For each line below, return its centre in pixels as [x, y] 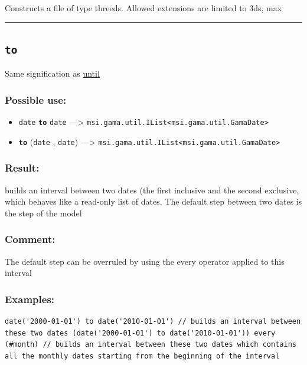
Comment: [30, 239]
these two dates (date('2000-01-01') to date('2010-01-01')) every [140, 333]
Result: [22, 168]
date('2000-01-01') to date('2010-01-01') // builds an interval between [153, 322]
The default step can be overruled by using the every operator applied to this [145, 261]
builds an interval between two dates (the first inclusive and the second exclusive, [152, 190]
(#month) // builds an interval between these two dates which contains [151, 345]
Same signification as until [52, 73]
